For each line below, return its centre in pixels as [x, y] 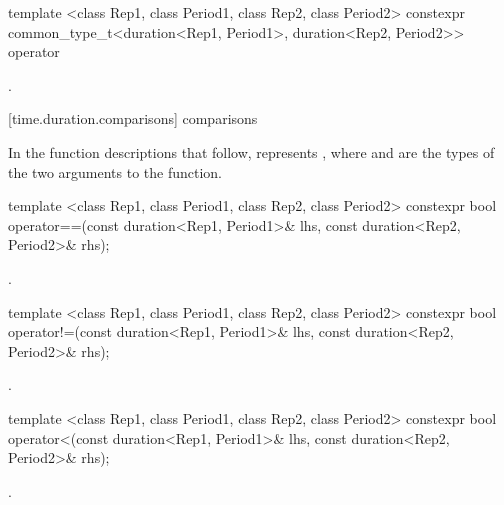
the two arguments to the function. [115, 171]
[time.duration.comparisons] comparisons [133, 118]
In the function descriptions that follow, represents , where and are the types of [251, 151]
